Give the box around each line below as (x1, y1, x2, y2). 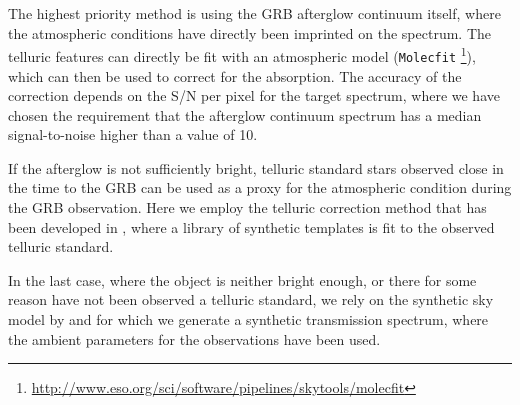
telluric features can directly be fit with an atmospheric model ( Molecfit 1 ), (8, 43, 476, 66)
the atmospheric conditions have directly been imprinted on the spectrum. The (8, 22, 491, 43)
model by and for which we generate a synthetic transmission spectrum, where (8, 309, 489, 330)
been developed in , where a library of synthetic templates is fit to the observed (8, 216, 495, 237)
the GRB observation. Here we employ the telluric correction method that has (8, 197, 487, 218)
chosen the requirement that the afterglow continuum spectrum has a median (8, 104, 482, 125)
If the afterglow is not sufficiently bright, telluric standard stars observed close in (8, 157, 504, 178)
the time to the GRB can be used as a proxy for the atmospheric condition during (8, 177, 512, 198)
